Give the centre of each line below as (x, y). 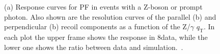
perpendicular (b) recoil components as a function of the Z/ (97, 26)
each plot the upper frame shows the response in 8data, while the (106, 37)
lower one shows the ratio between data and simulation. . (94, 47)
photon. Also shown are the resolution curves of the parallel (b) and (110, 16)
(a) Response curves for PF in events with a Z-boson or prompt (103, 7)
